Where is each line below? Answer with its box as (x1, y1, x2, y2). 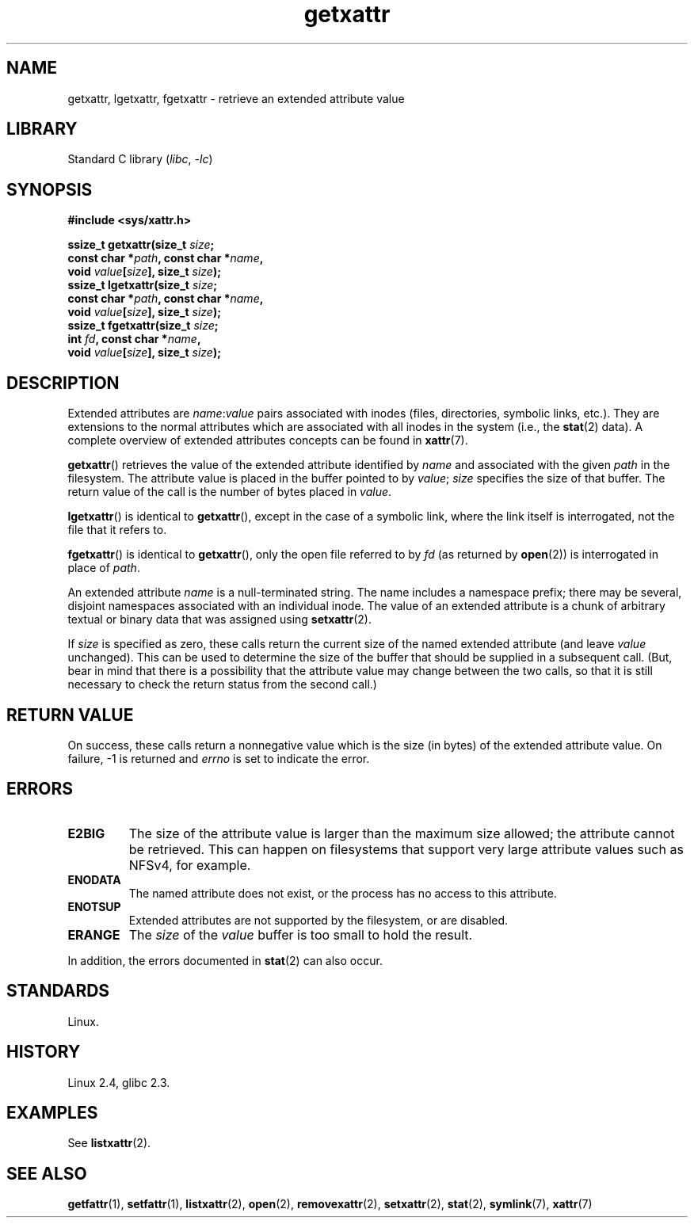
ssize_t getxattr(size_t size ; (67, 238, 215, 252)
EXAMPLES (6, 1102, 98, 1123)
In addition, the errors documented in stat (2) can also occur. (67, 953, 383, 967)
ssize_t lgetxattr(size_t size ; (67, 278, 218, 292)
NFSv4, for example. (128, 856, 251, 873)
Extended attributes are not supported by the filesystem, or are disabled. (128, 913, 509, 927)
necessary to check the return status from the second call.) (67, 677, 377, 692)
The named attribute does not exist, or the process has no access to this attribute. (128, 886, 557, 900)
